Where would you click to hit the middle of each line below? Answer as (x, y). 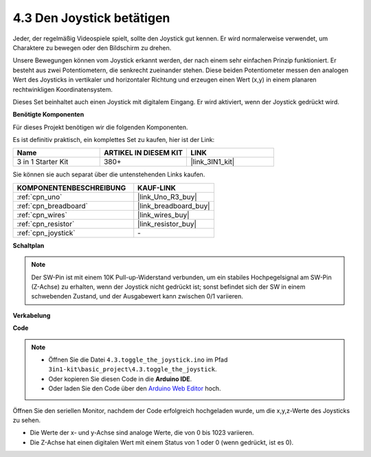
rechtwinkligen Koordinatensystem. (63, 89)
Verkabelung (32, 315)
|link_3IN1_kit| (213, 162)
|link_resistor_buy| (167, 224)
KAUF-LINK (157, 187)
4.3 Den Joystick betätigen (91, 18)
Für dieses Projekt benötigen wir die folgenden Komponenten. (100, 127)
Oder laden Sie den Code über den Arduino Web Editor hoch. (135, 388)
